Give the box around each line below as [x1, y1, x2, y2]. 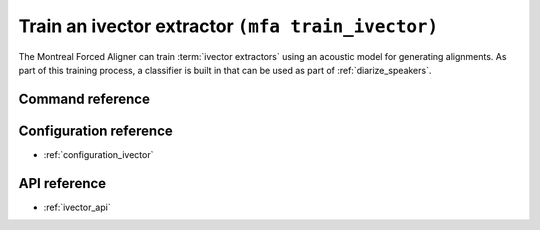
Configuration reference [18, 122, 174, 139]
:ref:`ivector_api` [43, 201, 111, 213]
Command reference [18, 90, 150, 107]
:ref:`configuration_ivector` [43, 148, 154, 160]
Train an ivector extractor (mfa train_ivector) [18, 15, 439, 37]
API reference [18, 175, 107, 192]
